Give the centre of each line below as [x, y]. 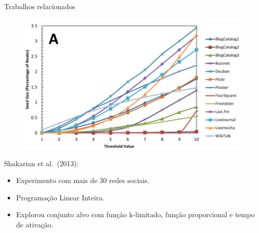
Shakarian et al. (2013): [41, 163]
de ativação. [35, 224]
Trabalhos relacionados [40, 6]
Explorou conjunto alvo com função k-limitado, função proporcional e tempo [135, 214]
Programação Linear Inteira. [60, 197]
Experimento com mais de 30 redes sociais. [83, 180]
